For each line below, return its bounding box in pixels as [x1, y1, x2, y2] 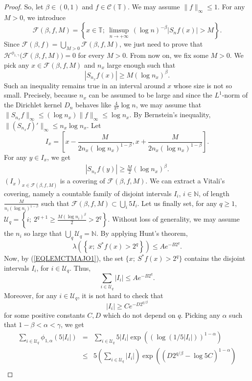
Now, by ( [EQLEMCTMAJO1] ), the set [4, 253, 123, 263]
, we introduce [23, 12, 66, 22]
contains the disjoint [184, 253, 246, 263]
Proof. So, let [4, 1, 44, 11]
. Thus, [69, 262, 91, 273]
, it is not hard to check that [77, 290, 163, 300]
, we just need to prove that [119, 39, 203, 49]
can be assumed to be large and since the [89, 90, 212, 100]
